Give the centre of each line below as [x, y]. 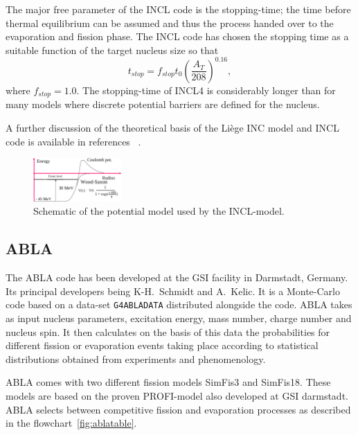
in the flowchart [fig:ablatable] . [71, 423]
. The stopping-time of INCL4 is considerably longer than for [206, 90]
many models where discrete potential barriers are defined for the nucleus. [163, 104]
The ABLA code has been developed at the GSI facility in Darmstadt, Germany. [177, 277]
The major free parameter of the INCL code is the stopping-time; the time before [178, 9]
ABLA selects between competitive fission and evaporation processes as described [178, 409]
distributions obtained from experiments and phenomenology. [136, 358]
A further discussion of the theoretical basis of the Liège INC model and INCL [172, 127]
